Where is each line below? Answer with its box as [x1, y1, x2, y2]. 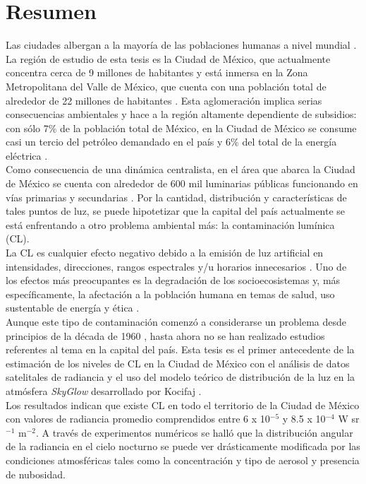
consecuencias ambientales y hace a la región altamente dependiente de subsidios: [6, 107, 357, 122]
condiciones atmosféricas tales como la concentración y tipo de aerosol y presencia [6, 452, 360, 467]
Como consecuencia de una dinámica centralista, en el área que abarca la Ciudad [6, 162, 355, 177]
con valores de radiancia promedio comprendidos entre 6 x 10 [6, 411, 270, 426]
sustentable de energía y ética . [6, 300, 140, 315]
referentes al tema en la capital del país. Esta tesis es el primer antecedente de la [6, 342, 355, 357]
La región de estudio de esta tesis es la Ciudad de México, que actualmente [6, 51, 331, 66]
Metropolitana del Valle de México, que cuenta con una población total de [6, 78, 327, 93]
